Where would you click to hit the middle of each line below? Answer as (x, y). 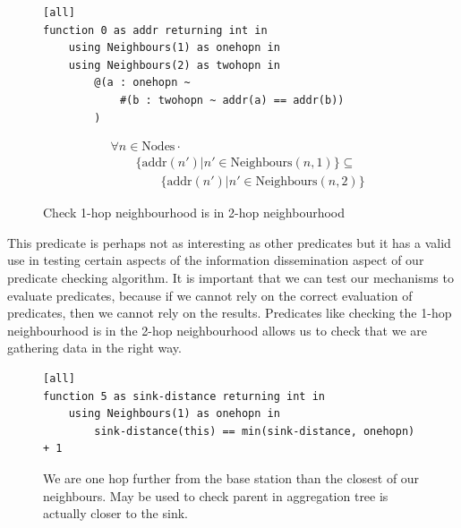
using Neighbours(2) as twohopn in (174, 65)
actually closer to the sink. (115, 513)
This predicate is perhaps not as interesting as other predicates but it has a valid (229, 242)
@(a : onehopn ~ (142, 83)
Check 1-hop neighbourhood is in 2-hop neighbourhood (194, 213)
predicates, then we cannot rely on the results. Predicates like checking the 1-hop (230, 313)
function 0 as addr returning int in (155, 30)
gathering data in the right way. (94, 348)
